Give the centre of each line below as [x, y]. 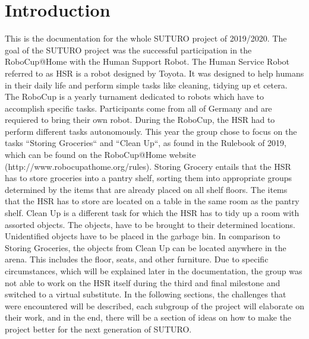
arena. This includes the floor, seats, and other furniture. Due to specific [137, 259]
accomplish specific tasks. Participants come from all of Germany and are [138, 108]
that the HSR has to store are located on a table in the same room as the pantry [152, 201]
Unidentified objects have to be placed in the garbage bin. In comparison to [143, 236]
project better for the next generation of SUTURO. [98, 329]
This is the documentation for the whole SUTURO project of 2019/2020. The [146, 38]
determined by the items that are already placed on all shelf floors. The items [146, 189]
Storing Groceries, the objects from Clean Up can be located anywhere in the [146, 247]
